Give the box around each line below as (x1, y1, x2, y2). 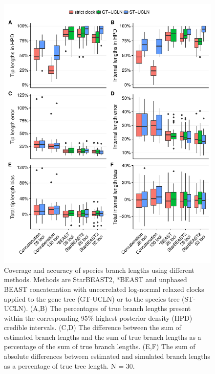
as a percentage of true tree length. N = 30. (4, 360, 135, 371)
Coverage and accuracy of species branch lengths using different (4, 264, 194, 275)
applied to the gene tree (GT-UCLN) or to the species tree (4, 293, 180, 304)
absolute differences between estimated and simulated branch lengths (4, 351, 210, 361)
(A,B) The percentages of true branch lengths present (30, 303, 191, 313)
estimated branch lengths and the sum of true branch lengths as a (4, 331, 201, 342)
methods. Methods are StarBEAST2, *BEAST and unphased (4, 274, 187, 285)
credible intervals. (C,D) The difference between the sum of (4, 322, 181, 332)
